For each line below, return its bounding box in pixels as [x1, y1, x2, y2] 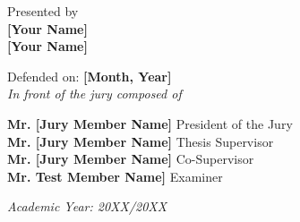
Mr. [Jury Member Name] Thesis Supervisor [7, 132, 274, 150]
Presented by [7, 2, 79, 20]
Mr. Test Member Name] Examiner [7, 166, 223, 185]
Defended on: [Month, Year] [7, 66, 172, 85]
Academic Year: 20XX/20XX [7, 197, 167, 216]
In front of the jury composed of [7, 84, 182, 103]
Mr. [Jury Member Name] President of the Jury [7, 114, 293, 132]
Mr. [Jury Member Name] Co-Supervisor [7, 149, 254, 168]
